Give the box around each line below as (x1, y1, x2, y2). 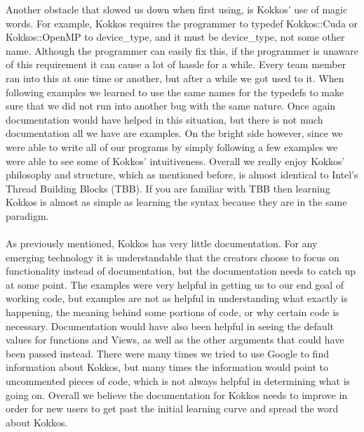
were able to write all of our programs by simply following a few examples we (6, 139, 338, 154)
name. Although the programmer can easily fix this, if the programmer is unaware (6, 43, 358, 58)
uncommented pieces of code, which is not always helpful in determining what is (6, 374, 351, 388)
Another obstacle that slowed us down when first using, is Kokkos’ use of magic (6, 2, 348, 16)
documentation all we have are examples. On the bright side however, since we (6, 126, 343, 140)
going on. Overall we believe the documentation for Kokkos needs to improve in (6, 387, 348, 402)
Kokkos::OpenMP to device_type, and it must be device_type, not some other (6, 30, 345, 44)
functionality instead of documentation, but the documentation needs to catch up (6, 263, 356, 278)
